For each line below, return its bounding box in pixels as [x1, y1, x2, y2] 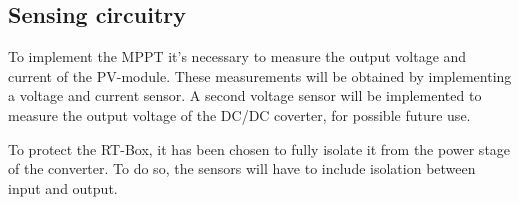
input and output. [8, 177, 118, 198]
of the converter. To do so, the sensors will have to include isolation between [8, 158, 476, 179]
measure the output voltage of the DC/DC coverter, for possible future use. [8, 104, 471, 125]
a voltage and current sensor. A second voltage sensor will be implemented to [8, 85, 482, 106]
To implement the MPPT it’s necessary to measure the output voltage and [8, 46, 467, 67]
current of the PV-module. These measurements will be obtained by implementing [8, 65, 512, 86]
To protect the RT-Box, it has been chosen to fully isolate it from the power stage [8, 138, 511, 159]
